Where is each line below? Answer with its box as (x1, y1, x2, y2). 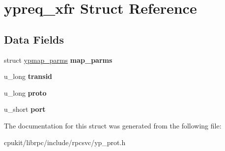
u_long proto (4, 87, 47, 98)
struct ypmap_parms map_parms (4, 54, 112, 65)
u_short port (4, 104, 46, 114)
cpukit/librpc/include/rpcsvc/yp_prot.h (4, 137, 126, 147)
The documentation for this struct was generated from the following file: (4, 120, 222, 130)
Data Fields (4, 31, 64, 47)
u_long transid (4, 71, 53, 81)
